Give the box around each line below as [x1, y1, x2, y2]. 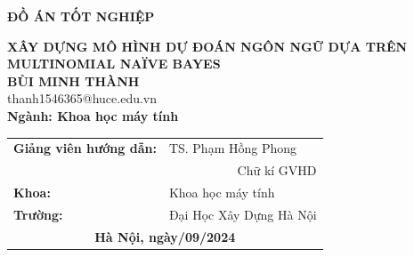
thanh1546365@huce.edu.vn [7, 89, 158, 108]
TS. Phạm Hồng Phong [168, 139, 297, 157]
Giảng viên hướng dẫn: [13, 139, 157, 157]
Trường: [13, 205, 63, 223]
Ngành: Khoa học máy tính [7, 106, 179, 124]
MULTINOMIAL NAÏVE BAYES [7, 54, 221, 73]
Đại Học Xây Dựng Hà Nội [168, 205, 317, 223]
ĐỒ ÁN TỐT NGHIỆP [7, 7, 155, 25]
